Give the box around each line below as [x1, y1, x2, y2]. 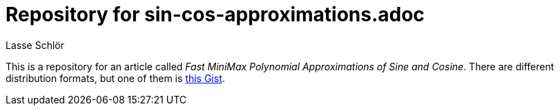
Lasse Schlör [6, 39, 64, 51]
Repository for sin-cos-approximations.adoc [6, 3, 425, 26]
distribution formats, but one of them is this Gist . [6, 72, 225, 84]
